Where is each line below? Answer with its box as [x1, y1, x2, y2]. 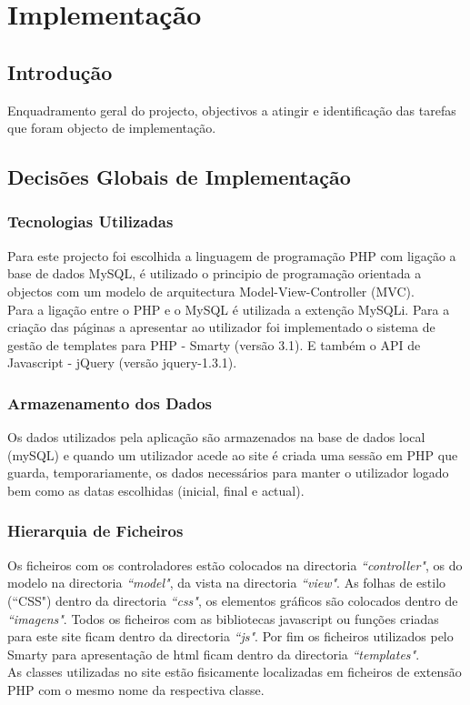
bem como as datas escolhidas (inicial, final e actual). [7, 480, 305, 499]
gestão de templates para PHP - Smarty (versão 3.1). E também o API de [7, 335, 421, 354]
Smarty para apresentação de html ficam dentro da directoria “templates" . [7, 644, 420, 663]
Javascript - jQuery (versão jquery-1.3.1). [7, 353, 237, 372]
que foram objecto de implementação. [7, 118, 216, 137]
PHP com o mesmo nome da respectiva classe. [7, 680, 265, 699]
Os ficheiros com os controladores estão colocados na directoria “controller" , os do [7, 555, 463, 574]
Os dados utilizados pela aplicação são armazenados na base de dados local [7, 428, 425, 447]
